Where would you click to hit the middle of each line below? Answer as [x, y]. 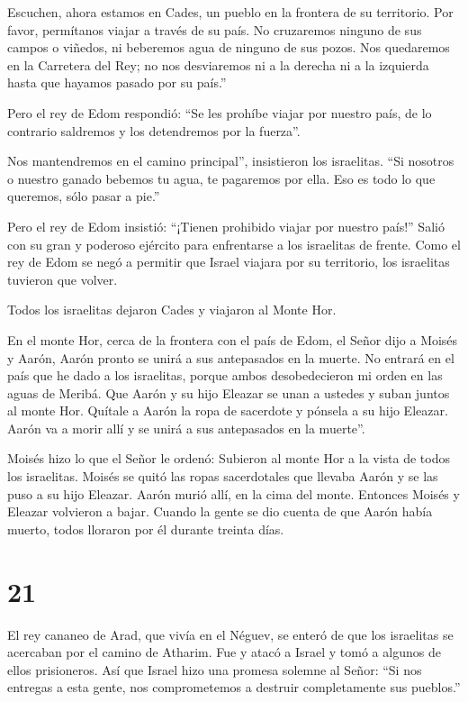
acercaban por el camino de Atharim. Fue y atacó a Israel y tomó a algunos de [224, 652]
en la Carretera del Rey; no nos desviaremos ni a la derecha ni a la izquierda [218, 64]
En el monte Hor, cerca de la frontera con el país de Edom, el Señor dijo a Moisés [233, 339]
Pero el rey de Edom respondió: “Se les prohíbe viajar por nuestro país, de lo [220, 112]
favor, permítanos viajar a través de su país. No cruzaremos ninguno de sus [215, 29]
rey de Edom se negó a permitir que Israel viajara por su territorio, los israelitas [229, 262]
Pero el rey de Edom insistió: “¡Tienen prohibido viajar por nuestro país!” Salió [226, 226]
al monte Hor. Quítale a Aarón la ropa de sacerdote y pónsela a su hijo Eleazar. [228, 410]
